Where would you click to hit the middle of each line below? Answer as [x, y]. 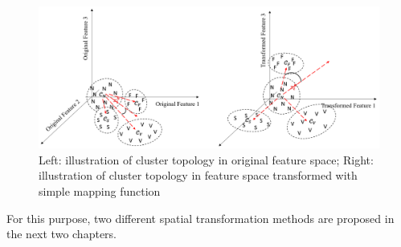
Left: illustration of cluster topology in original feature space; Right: [206, 159]
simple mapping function [100, 191]
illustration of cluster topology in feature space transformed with [198, 175]
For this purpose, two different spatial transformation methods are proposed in [200, 218]
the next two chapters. [61, 234]
